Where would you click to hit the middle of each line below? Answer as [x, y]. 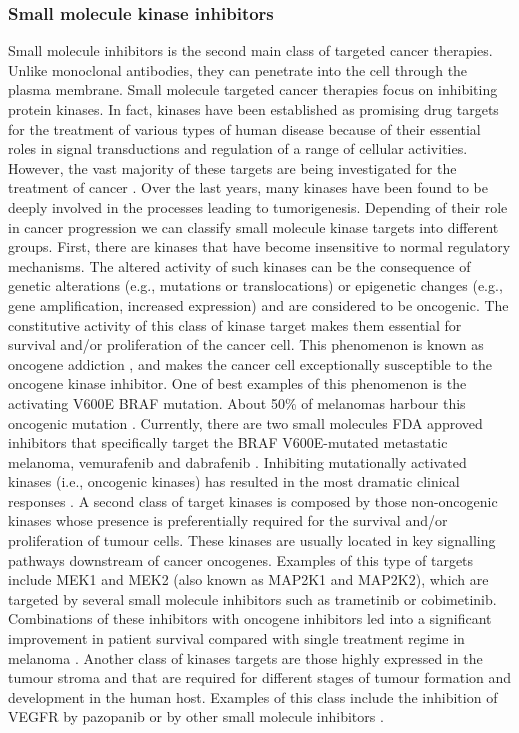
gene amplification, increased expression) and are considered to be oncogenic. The [258, 304]
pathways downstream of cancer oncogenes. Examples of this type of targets [241, 559]
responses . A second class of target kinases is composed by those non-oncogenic [253, 500]
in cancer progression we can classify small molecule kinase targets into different [253, 226]
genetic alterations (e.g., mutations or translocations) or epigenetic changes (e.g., [255, 285]
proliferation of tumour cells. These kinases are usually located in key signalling [252, 540]
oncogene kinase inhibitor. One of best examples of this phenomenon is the [237, 383]
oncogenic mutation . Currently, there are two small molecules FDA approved [245, 422]
